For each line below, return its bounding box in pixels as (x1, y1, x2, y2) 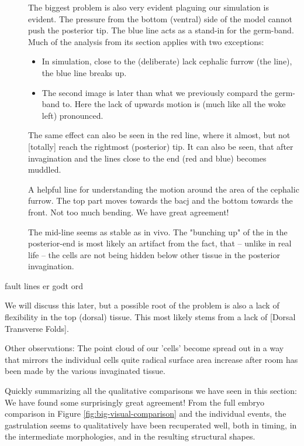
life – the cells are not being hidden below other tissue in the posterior (28, 248, 280, 260)
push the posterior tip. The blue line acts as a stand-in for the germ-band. (28, 24, 294, 36)
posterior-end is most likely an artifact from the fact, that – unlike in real (28, 237, 292, 249)
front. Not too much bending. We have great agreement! (28, 205, 229, 218)
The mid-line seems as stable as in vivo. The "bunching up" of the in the (28, 225, 288, 238)
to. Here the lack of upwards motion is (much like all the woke (62, 98, 286, 110)
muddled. (28, 163, 61, 176)
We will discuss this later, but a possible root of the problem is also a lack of (5, 299, 279, 311)
